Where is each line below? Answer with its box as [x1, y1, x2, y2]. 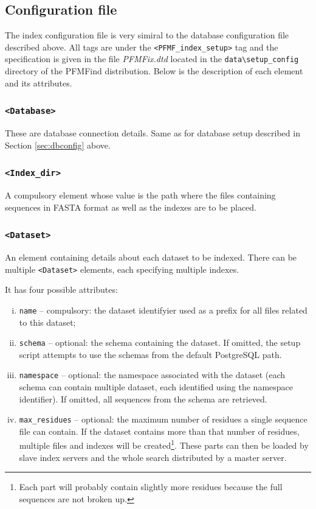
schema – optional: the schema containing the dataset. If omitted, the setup [19, 336, 301, 349]
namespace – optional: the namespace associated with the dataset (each [19, 368, 286, 381]
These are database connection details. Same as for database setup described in [5, 127, 300, 139]
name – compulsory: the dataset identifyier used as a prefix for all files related [19, 303, 307, 316]
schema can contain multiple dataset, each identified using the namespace [19, 381, 294, 393]
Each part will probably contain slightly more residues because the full [19, 480, 283, 493]
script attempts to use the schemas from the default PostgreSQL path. [19, 348, 282, 360]
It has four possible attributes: [5, 283, 118, 296]
